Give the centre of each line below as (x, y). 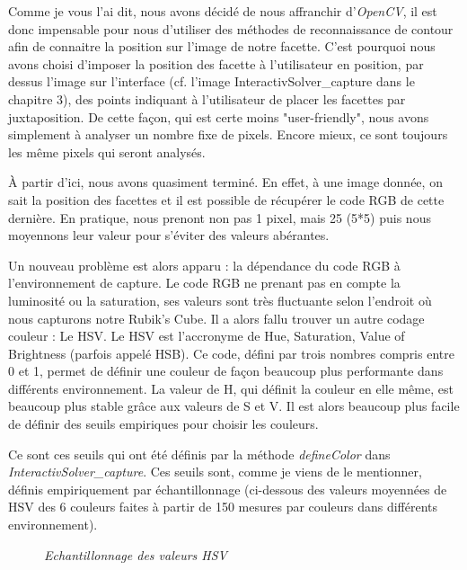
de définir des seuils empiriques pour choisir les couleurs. (163, 424)
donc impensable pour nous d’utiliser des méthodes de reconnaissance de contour (231, 28)
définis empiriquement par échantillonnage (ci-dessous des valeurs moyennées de (228, 489)
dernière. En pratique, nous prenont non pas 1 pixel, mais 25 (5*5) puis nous (220, 217)
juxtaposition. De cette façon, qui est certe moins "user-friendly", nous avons (219, 116)
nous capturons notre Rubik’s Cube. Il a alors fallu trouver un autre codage (216, 318)
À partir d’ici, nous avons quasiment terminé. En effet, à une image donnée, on (225, 182)
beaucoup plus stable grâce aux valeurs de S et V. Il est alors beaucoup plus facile (234, 406)
